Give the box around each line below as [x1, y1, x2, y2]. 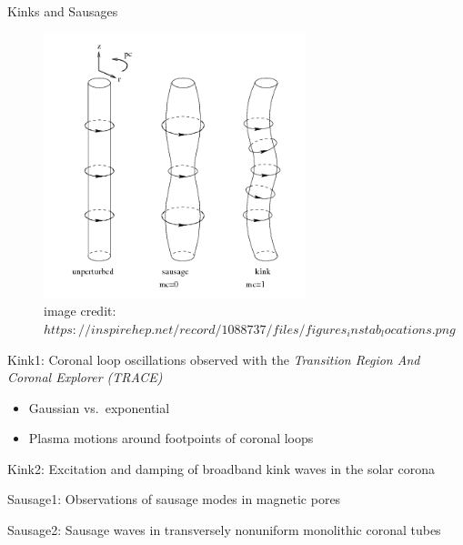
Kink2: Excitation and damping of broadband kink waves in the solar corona [7, 459, 435, 478]
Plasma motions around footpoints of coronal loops [28, 429, 314, 448]
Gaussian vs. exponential [28, 398, 170, 417]
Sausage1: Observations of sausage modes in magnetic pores [7, 489, 341, 509]
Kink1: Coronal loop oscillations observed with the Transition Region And [7, 349, 420, 368]
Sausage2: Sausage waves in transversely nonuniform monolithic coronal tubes [7, 520, 441, 540]
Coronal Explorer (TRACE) [7, 368, 163, 387]
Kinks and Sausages [7, 2, 118, 20]
